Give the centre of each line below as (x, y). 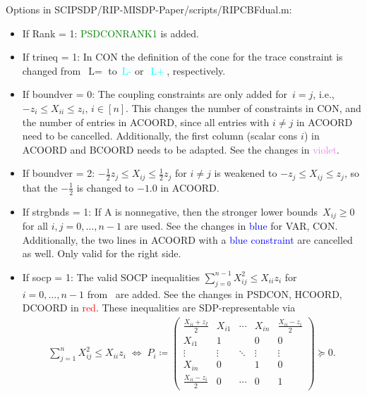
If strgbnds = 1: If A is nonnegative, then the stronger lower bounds (170, 211)
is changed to (105, 187)
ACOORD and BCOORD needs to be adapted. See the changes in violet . (181, 149)
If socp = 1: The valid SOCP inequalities (111, 277)
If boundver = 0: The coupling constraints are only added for (155, 94)
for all (35, 226)
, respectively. (196, 70)
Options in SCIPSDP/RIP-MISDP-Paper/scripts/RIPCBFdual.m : (149, 9)
